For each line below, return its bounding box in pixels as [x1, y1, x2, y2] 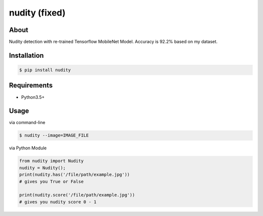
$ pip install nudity [19, 67, 71, 73]
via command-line [9, 120, 46, 126]
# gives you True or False [19, 179, 84, 184]
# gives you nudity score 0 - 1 [19, 199, 97, 204]
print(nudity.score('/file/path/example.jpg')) [19, 192, 135, 198]
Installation [9, 51, 44, 59]
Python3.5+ [21, 94, 45, 100]
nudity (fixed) [9, 7, 66, 18]
